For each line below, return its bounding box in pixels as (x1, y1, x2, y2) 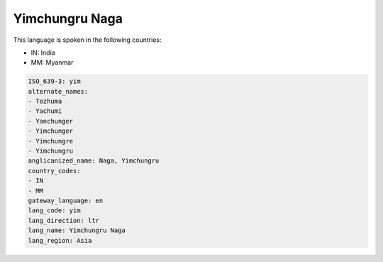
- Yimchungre (28, 137, 74, 145)
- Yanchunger (28, 117, 74, 125)
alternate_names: (28, 87, 89, 95)
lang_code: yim (28, 207, 81, 214)
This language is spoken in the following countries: (13, 36, 162, 44)
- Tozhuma (28, 97, 62, 106)
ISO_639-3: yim (28, 77, 81, 85)
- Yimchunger (28, 127, 74, 135)
